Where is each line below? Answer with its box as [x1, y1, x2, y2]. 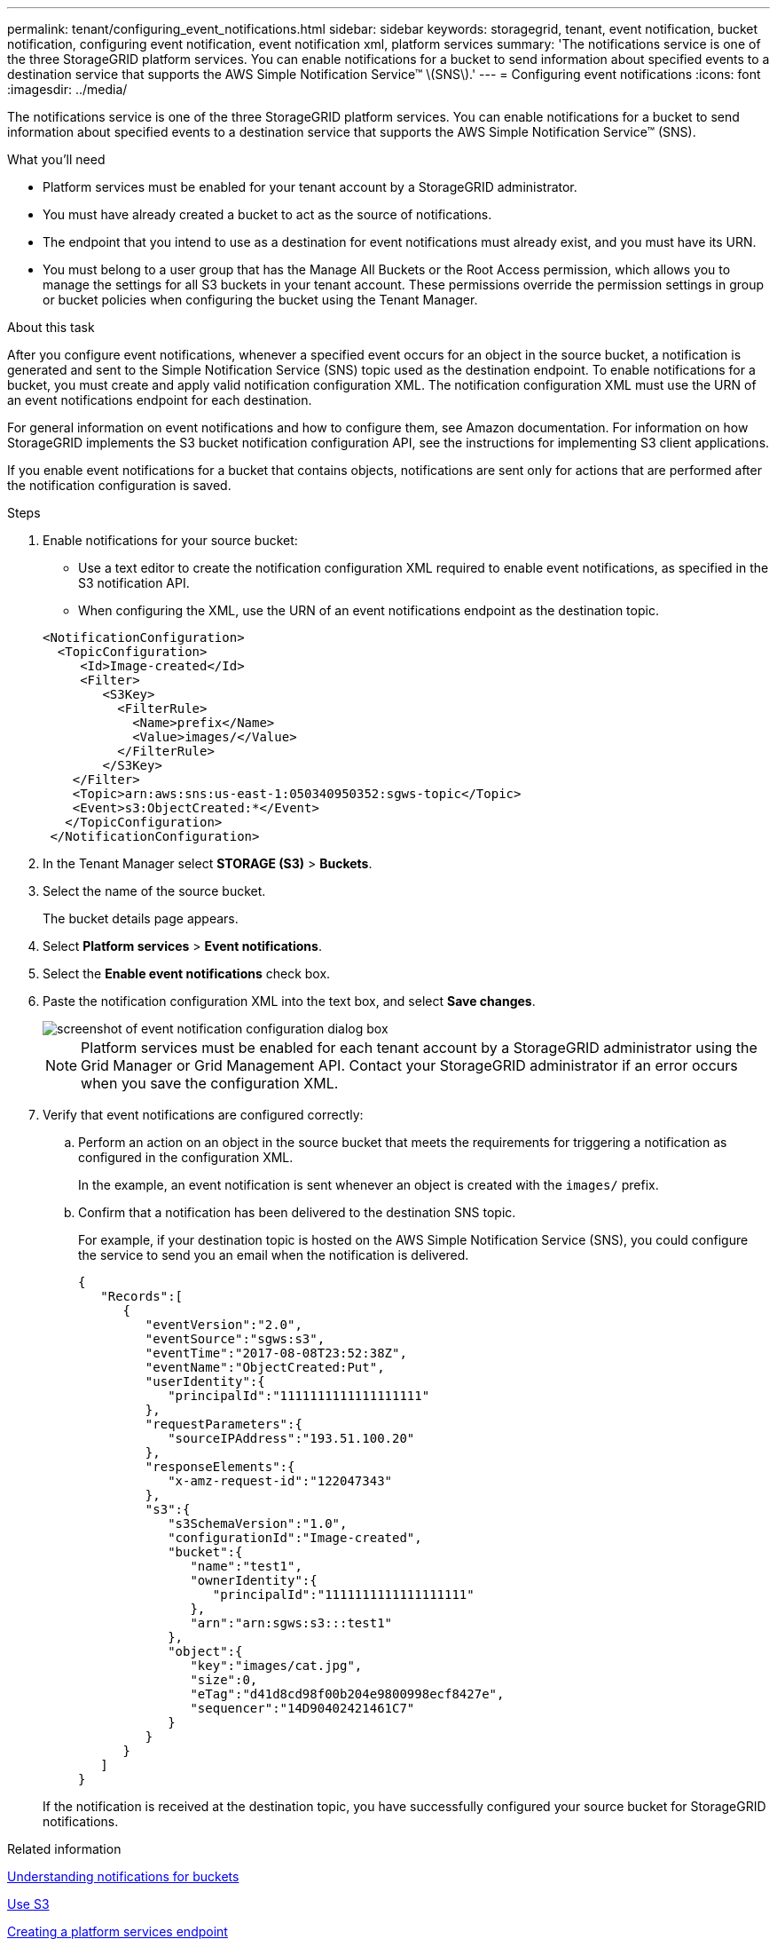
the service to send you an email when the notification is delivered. [78, 1247, 469, 1262]
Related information [7, 1841, 122, 1856]
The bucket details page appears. [43, 911, 239, 926]
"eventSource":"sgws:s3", [145, 1332, 326, 1346]
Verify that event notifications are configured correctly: [43, 1107, 364, 1122]
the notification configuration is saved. [7, 478, 232, 493]
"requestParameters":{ [145, 1417, 302, 1431]
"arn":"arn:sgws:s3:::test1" [190, 1616, 393, 1630]
